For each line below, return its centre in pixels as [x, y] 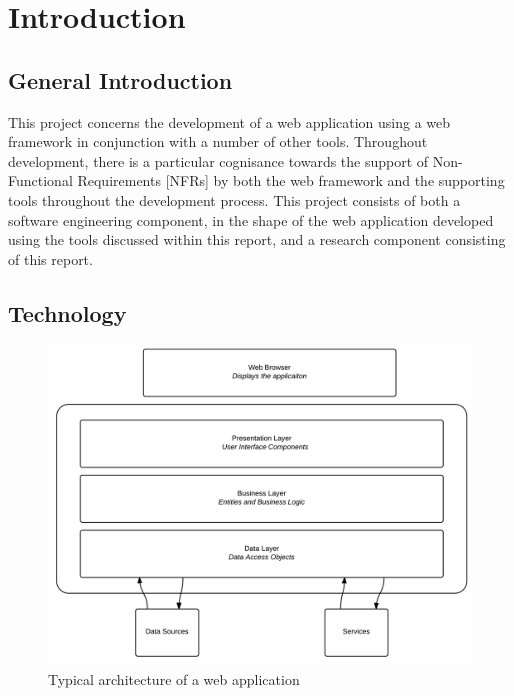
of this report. [50, 258]
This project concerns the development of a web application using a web [229, 121]
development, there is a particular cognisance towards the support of [218, 160]
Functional [40, 180]
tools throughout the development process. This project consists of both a [234, 199]
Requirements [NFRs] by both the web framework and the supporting [291, 180]
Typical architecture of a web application [174, 678]
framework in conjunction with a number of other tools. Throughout [218, 141]
